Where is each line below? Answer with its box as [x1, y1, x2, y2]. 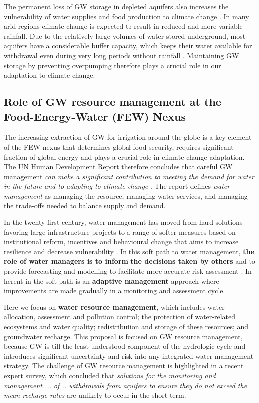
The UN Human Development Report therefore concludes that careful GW [4, 161, 233, 172]
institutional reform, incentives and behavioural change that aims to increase [4, 236, 239, 247]
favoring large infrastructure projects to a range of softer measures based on [4, 226, 236, 237]
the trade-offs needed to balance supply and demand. [4, 200, 166, 210]
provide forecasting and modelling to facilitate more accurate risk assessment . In [4, 266, 252, 276]
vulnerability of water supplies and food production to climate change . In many [4, 11, 249, 21]
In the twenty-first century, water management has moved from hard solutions [4, 217, 243, 227]
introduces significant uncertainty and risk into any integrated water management [4, 350, 254, 361]
